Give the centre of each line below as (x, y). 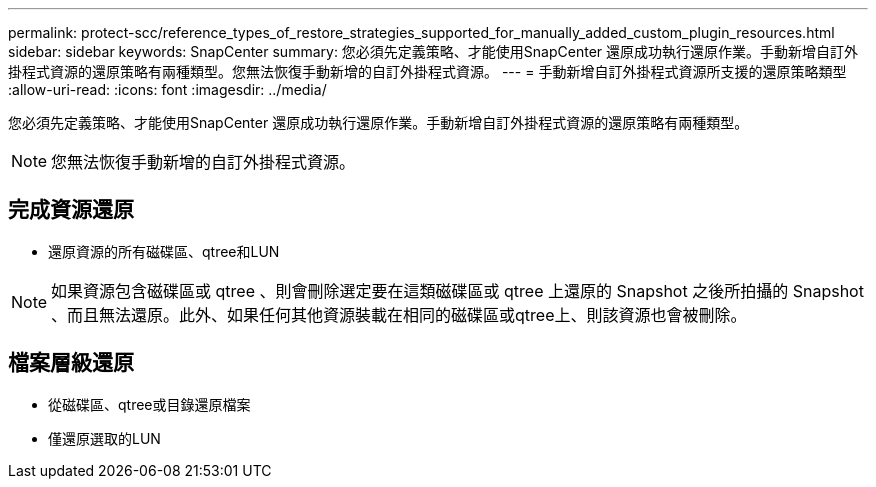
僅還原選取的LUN (104, 438)
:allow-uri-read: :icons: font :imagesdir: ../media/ (167, 89)
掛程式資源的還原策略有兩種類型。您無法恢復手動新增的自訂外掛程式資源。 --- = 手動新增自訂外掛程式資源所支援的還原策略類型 (427, 71)
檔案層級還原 (71, 363)
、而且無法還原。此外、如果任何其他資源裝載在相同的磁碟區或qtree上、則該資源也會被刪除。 (399, 314)
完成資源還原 (71, 210)
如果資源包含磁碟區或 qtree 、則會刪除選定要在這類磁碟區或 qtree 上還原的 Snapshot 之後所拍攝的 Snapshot (457, 290)
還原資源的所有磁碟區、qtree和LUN (164, 251)
